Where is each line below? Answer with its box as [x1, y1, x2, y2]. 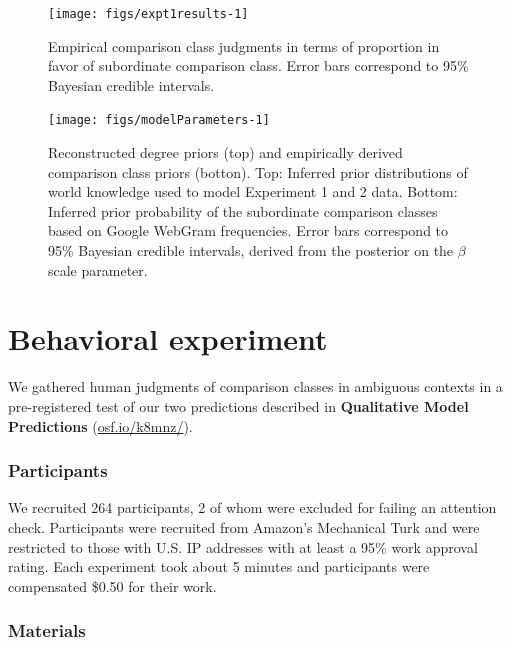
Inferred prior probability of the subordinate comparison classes [48, 200, 438, 221]
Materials [8, 618, 86, 643]
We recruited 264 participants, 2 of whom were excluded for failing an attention [8, 497, 497, 518]
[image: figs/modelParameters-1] [48, 113, 270, 128]
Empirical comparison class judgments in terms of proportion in [48, 35, 440, 56]
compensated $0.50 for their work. [8, 575, 217, 596]
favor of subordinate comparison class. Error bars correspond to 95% [48, 55, 469, 76]
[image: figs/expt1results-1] [48, 7, 249, 21]
